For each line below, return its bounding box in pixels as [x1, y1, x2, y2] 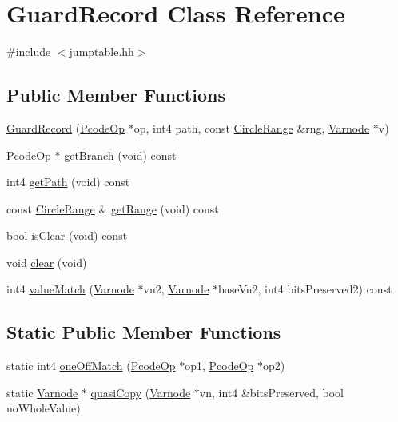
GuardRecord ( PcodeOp [6, 119, 125, 136]
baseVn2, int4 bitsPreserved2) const [218, 281, 392, 297]
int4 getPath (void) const [6, 173, 130, 190]
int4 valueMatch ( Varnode [6, 281, 134, 297]
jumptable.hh [69, 43, 134, 60]
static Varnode [6, 384, 78, 400]
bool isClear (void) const [6, 227, 128, 244]
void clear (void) [6, 253, 87, 270]
